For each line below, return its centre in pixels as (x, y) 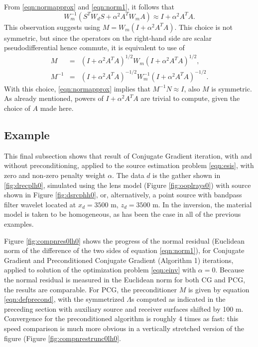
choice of (17, 108)
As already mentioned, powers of (54, 98)
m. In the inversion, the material (202, 204)
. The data (128, 175)
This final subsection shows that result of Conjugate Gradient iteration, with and (128, 155)
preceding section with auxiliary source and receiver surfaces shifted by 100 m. (124, 308)
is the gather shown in (187, 175)
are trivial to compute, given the (190, 98)
